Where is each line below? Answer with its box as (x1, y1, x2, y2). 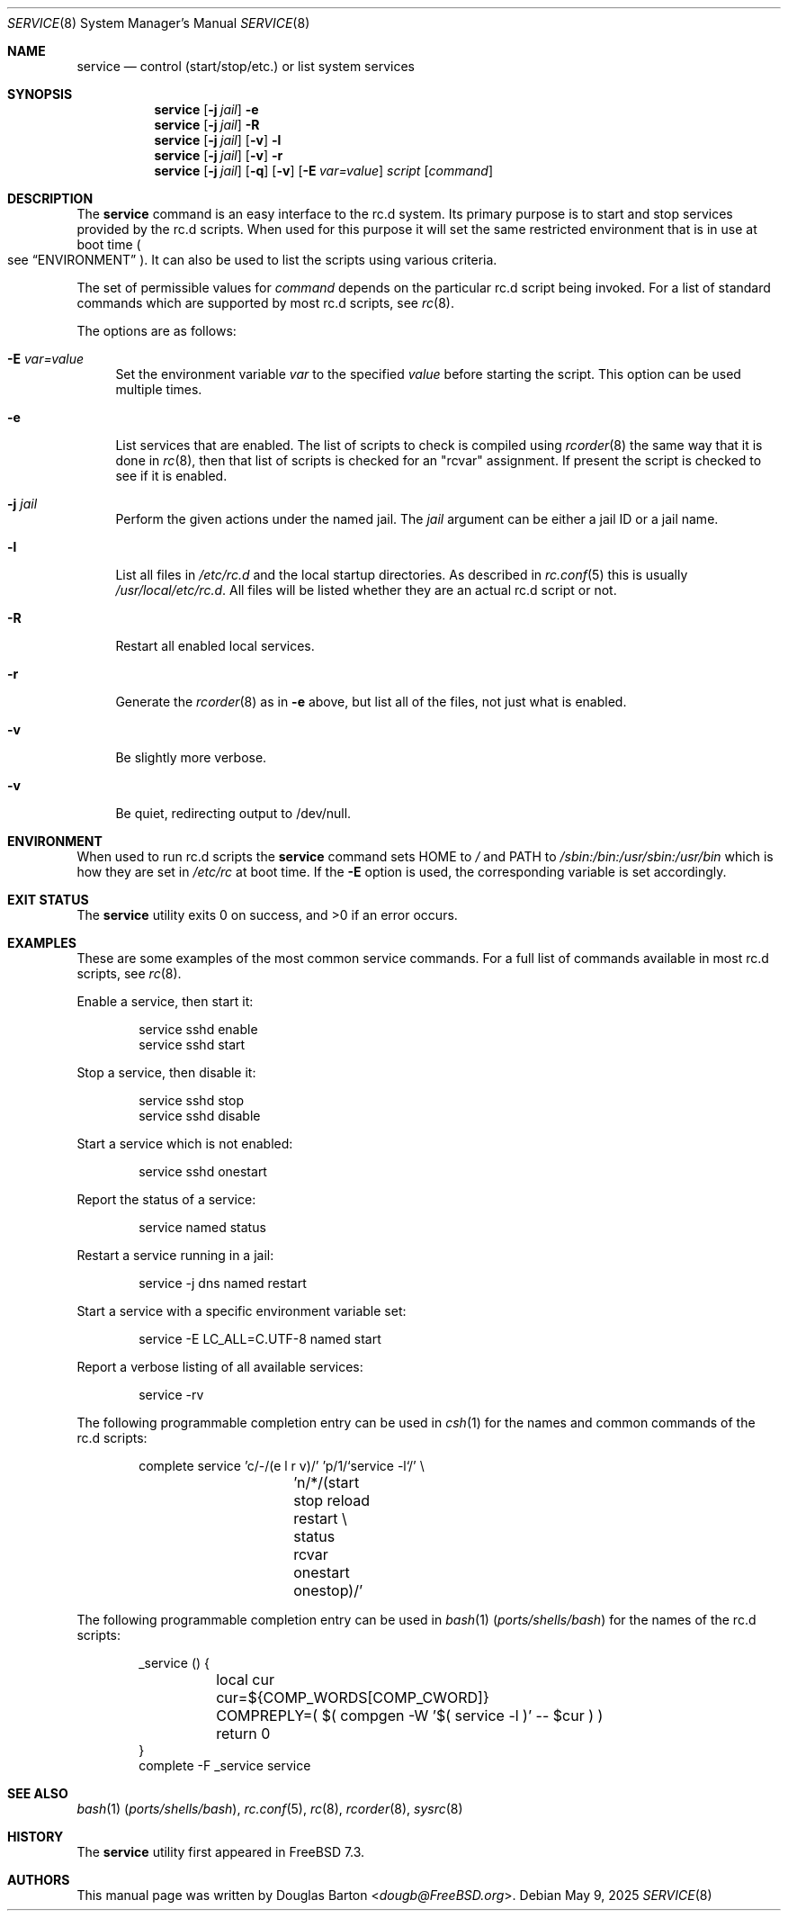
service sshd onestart (139, 1164, 267, 1179)
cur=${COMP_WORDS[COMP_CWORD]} (216, 1688, 489, 1706)
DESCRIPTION (7, 191, 94, 206)
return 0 (216, 1724, 271, 1742)
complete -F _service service (139, 1758, 311, 1773)
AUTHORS (7, 1872, 70, 1887)
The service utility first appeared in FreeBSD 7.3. (76, 1844, 365, 1859)
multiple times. (115, 382, 202, 397)
